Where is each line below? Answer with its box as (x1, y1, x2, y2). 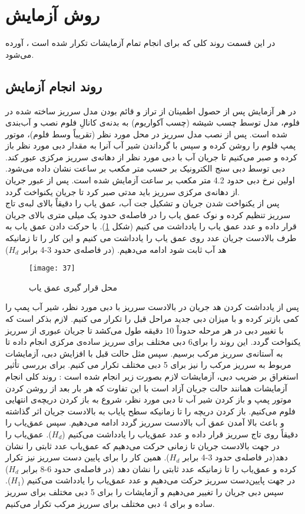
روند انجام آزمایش (5, 77, 102, 95)
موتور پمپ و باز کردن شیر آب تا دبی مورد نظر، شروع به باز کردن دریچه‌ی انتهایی (5, 393, 292, 406)
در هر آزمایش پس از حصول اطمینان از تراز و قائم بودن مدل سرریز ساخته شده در (5, 104, 296, 117)
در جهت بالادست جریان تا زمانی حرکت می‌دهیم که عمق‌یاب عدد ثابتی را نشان (5, 439, 280, 452)
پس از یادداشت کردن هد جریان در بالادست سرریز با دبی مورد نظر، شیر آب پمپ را (5, 301, 299, 313)
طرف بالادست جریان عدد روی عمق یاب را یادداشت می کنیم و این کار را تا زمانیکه (5, 232, 297, 244)
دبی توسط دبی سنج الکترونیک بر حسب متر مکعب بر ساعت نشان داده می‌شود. (5, 162, 285, 174)
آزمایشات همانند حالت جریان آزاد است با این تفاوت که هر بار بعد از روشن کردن (5, 381, 287, 394)
